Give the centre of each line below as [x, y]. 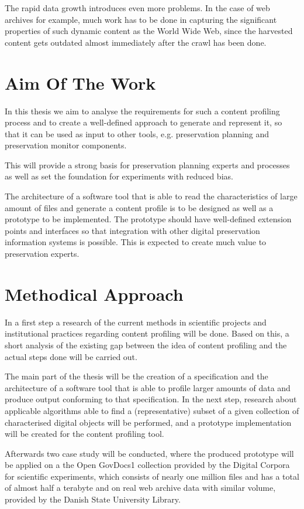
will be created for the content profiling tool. [84, 434]
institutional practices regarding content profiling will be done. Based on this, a [147, 333]
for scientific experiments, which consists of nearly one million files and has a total [152, 476]
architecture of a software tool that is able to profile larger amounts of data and [148, 387]
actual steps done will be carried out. [71, 356]
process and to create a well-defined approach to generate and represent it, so [144, 122]
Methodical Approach [94, 293]
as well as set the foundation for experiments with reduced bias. [119, 176]
